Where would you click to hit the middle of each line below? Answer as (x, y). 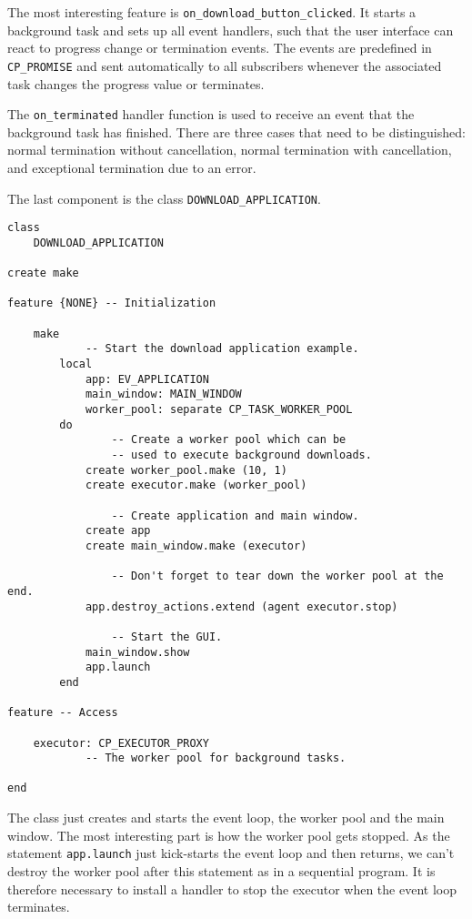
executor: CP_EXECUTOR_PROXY (121, 743)
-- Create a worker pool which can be (229, 440)
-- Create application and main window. (235, 515)
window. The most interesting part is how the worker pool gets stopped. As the (229, 835)
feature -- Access (63, 713)
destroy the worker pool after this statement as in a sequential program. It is (221, 870)
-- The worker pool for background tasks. (216, 758)
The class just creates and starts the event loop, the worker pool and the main (226, 818)
